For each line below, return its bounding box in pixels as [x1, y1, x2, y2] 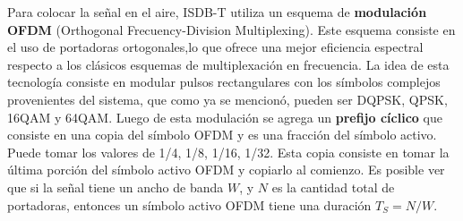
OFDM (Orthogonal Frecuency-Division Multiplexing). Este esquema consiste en [7, 20, 456, 38]
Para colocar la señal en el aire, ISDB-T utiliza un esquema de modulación [7, 3, 427, 21]
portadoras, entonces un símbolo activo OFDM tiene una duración [7, 195, 372, 214]
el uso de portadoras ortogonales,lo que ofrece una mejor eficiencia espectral [7, 38, 424, 56]
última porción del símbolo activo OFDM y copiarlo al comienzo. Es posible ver [7, 160, 445, 179]
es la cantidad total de [271, 177, 395, 196]
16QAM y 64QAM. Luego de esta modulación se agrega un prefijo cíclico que [7, 107, 442, 126]
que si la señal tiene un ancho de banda [7, 177, 224, 196]
